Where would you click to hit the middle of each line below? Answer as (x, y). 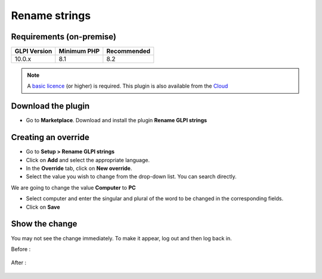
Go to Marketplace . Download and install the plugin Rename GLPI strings (117, 120)
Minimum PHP (79, 51)
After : (19, 263)
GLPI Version (33, 51)
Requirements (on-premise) (64, 37)
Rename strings (51, 15)
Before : (21, 249)
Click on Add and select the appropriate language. (88, 160)
